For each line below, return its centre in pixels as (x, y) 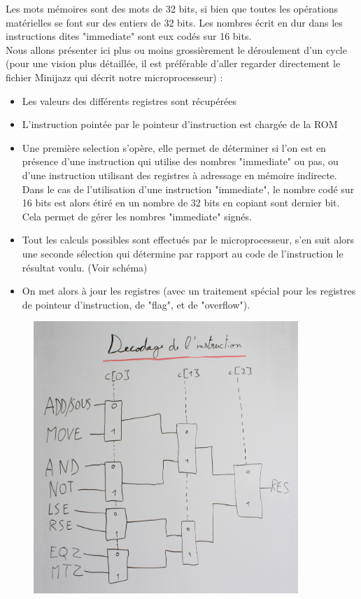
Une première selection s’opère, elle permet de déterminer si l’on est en (174, 147)
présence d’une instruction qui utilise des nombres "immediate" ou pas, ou (180, 161)
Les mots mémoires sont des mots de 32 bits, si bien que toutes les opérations (172, 8)
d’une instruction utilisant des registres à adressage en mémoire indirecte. (179, 175)
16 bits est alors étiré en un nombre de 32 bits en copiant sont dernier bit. (181, 203)
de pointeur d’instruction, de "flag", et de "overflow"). (136, 304)
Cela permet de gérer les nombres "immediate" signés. (137, 216)
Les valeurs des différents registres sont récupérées (129, 100)
